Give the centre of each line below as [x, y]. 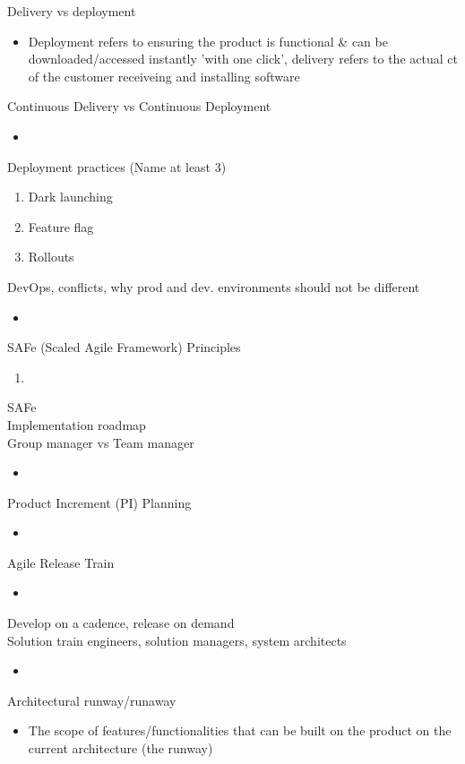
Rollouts [51, 257]
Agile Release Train [61, 562]
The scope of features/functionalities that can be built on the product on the [240, 730]
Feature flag [61, 226]
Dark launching [70, 197]
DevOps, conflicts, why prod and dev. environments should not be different [214, 286]
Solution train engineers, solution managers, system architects [177, 640]
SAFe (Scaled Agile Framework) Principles [124, 347]
